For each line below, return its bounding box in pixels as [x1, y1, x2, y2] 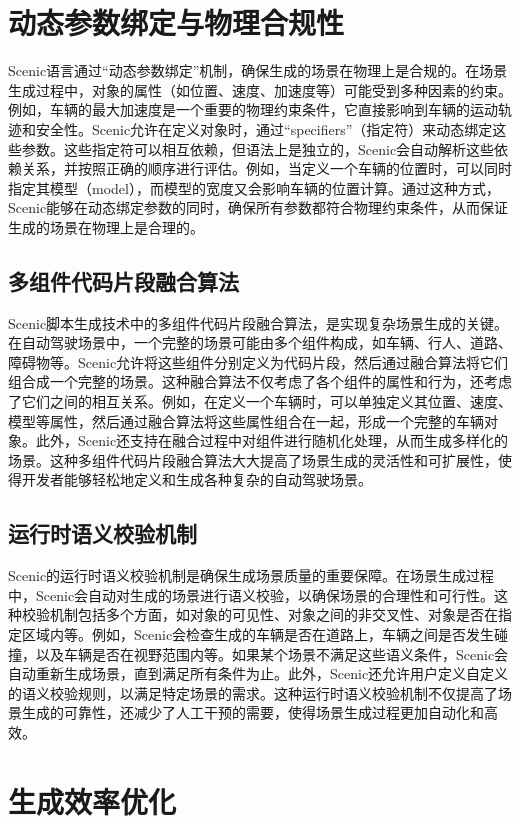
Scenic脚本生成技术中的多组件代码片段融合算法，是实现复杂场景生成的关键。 [8, 312, 509, 333]
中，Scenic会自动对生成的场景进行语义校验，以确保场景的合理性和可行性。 [8, 584, 495, 605]
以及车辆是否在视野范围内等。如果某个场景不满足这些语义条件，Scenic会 [35, 643, 509, 664]
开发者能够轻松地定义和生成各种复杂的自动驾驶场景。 [21, 469, 372, 490]
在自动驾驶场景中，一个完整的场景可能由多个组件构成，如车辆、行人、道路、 [8, 332, 512, 353]
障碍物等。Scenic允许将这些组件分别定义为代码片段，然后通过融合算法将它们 [8, 351, 509, 372]
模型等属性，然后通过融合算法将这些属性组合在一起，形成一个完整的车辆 [8, 410, 484, 431]
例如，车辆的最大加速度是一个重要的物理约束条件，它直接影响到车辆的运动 [8, 99, 498, 120]
